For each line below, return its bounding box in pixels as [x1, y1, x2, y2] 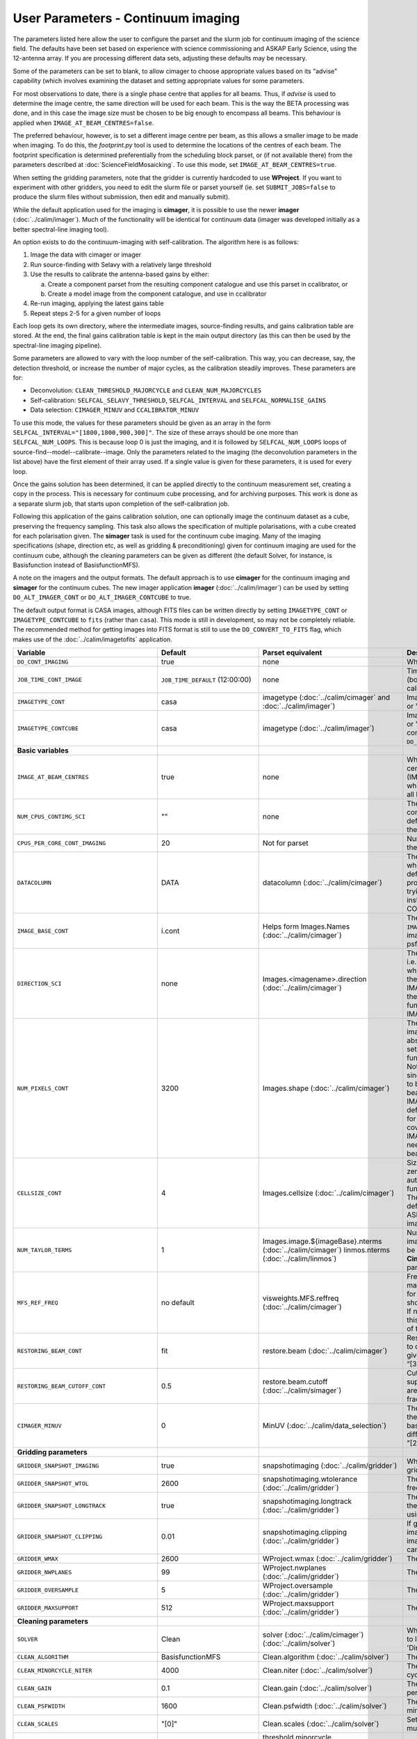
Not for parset [262, 838, 309, 848]
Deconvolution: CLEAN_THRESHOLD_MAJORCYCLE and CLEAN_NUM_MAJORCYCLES [30, 386, 262, 394]
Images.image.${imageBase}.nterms [262, 1237, 382, 1247]
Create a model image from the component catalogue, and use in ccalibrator [47, 289, 267, 298]
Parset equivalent [262, 648, 322, 657]
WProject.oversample [262, 1581, 334, 1591]
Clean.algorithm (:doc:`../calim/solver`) [262, 1652, 389, 1662]
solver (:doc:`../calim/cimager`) [262, 1630, 364, 1640]
